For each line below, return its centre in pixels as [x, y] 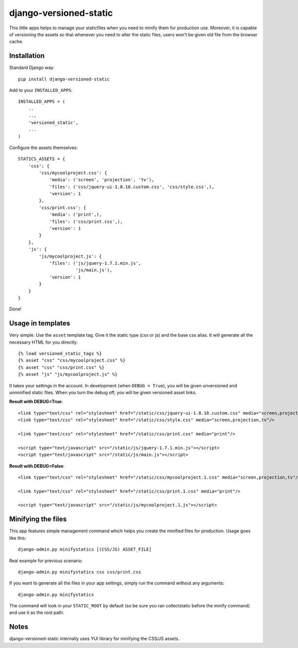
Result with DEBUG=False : [37, 466]
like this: [18, 538]
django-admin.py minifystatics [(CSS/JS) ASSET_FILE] [85, 549]
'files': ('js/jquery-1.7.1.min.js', [95, 263]
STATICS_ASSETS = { [42, 159]
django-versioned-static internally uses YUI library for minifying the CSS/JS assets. [94, 639]
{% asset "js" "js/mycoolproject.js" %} [68, 374]
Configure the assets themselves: [43, 147]
